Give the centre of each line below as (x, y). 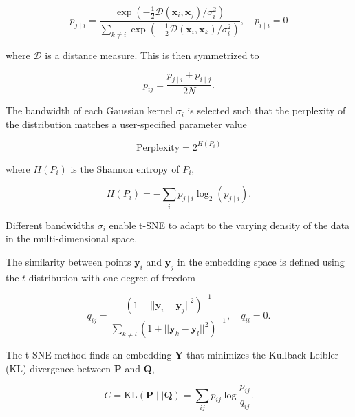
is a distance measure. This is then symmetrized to (152, 55)
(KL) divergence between (58, 368)
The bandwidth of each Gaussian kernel (89, 110)
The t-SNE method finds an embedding (89, 355)
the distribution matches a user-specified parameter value (126, 124)
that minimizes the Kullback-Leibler (262, 355)
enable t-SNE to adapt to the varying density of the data (229, 225)
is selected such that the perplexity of (267, 110)
